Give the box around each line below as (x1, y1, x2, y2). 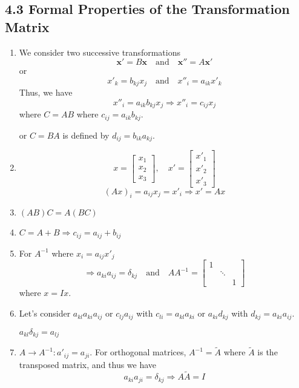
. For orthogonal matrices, (90, 346, 186, 358)
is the (257, 346, 278, 358)
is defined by (62, 128, 110, 141)
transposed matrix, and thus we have (19, 358, 157, 370)
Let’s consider (19, 307, 71, 320)
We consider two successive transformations (19, 45, 180, 58)
